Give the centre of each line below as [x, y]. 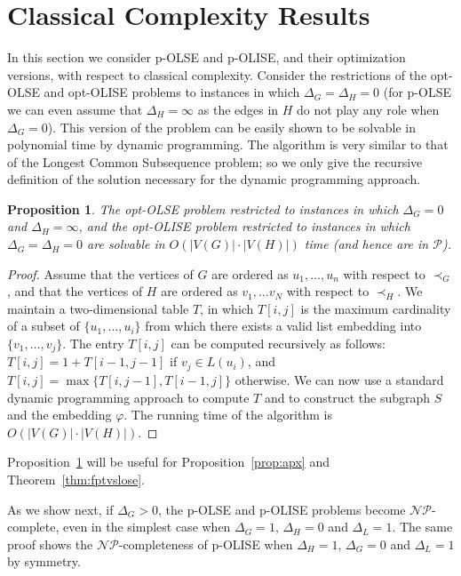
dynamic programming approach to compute [128, 397]
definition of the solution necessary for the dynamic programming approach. [214, 179]
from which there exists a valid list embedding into [283, 326]
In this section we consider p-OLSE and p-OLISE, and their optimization [207, 57]
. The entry [93, 344]
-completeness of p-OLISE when [206, 544]
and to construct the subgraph [347, 397]
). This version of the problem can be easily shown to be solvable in [232, 127]
